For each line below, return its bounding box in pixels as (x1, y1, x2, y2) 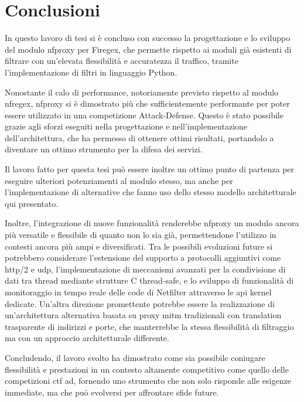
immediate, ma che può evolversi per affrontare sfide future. (5, 386, 219, 398)
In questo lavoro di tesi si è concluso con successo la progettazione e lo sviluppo (5, 32, 291, 44)
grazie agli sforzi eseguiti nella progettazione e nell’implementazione (5, 120, 248, 132)
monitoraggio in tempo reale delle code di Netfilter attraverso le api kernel (5, 286, 272, 298)
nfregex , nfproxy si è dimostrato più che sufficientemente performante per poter (5, 97, 290, 110)
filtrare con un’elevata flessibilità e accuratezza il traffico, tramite (5, 54, 238, 67)
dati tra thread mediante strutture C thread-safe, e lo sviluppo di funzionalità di (5, 274, 294, 287)
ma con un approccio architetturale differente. (5, 332, 169, 344)
